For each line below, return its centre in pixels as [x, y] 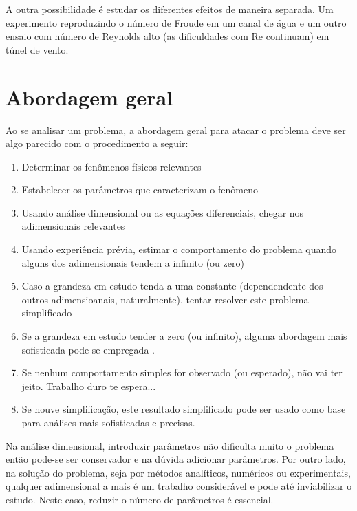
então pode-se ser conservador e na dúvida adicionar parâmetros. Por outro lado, [176, 459]
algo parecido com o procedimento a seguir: [97, 143]
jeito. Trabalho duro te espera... [89, 385]
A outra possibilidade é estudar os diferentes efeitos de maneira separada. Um [170, 9]
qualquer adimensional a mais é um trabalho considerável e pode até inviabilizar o [179, 486]
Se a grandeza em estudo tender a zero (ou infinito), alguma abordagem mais [184, 336]
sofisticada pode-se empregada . [88, 349]
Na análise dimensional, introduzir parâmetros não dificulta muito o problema [170, 445]
